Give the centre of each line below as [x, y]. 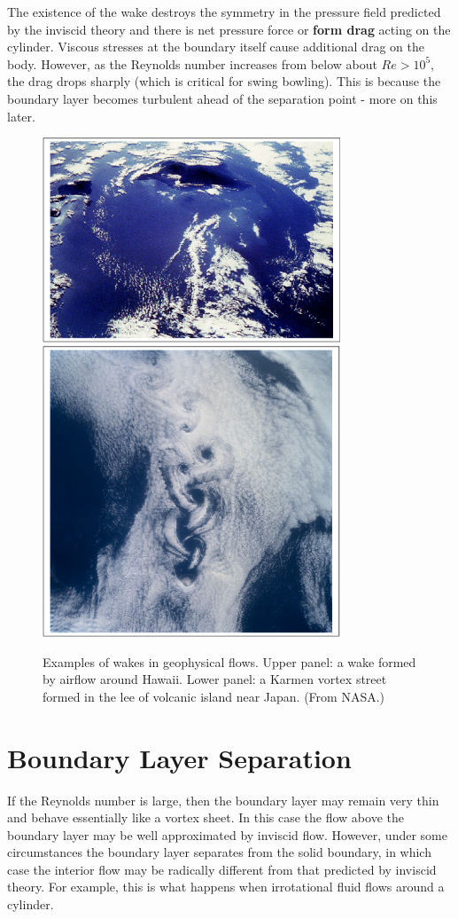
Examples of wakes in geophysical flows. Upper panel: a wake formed [229, 661]
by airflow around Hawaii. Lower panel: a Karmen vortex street [215, 679]
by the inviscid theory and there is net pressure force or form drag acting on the [229, 29]
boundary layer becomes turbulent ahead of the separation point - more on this [222, 98]
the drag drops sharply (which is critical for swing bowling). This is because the [224, 81]
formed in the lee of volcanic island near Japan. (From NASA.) [214, 696]
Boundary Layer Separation [179, 757]
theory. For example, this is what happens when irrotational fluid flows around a [226, 887]
